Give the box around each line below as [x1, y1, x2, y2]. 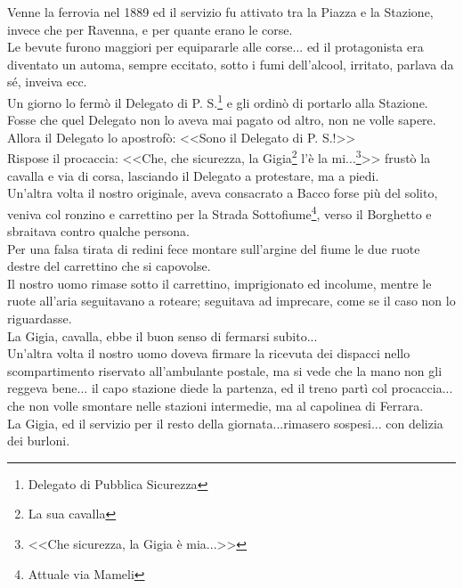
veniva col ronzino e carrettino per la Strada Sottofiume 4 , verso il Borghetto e [7, 201, 432, 223]
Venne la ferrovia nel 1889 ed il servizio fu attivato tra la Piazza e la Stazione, [7, 3, 434, 20]
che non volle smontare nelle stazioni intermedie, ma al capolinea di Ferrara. [7, 396, 424, 415]
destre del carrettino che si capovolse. [7, 257, 211, 275]
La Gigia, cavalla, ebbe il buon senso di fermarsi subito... [7, 326, 318, 345]
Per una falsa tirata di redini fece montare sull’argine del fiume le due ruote [7, 239, 420, 257]
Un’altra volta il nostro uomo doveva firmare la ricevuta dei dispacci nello [7, 344, 410, 363]
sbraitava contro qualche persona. [7, 222, 190, 241]
